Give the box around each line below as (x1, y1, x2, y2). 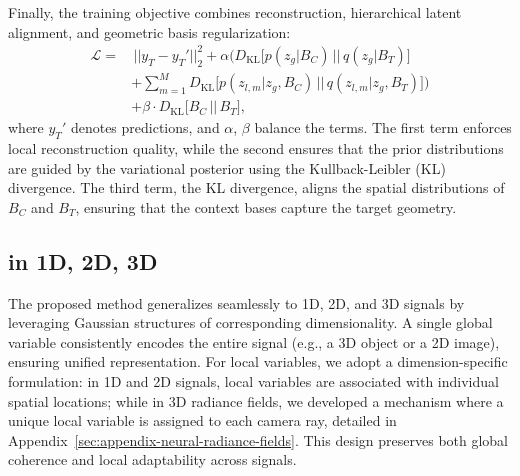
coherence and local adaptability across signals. (8, 449, 297, 470)
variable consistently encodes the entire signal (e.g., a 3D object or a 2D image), (8, 331, 500, 352)
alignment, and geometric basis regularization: (8, 21, 291, 42)
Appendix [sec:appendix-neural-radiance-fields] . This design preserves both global (8, 429, 509, 450)
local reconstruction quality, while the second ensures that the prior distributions (8, 138, 504, 159)
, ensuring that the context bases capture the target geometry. (75, 196, 457, 217)
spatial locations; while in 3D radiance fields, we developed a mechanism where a (8, 390, 504, 411)
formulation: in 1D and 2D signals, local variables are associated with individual (8, 371, 499, 392)
